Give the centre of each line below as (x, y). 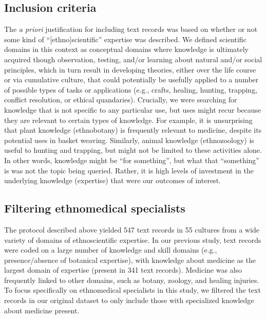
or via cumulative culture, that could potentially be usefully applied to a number (131, 79)
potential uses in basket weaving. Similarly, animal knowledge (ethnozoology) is (129, 140)
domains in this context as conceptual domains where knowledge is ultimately (127, 49)
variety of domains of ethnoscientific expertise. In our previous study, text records (133, 240)
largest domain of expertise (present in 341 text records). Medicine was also (123, 270)
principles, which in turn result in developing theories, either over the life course (130, 69)
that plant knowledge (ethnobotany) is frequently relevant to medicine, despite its (133, 130)
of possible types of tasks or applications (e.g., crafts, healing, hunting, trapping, (131, 89)
